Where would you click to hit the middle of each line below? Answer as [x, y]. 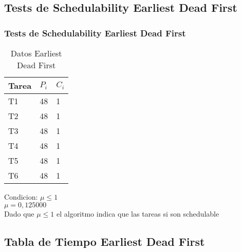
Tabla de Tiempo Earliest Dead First [105, 241]
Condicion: [21, 197]
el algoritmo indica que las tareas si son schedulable [138, 213]
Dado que [19, 213]
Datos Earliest [36, 53]
